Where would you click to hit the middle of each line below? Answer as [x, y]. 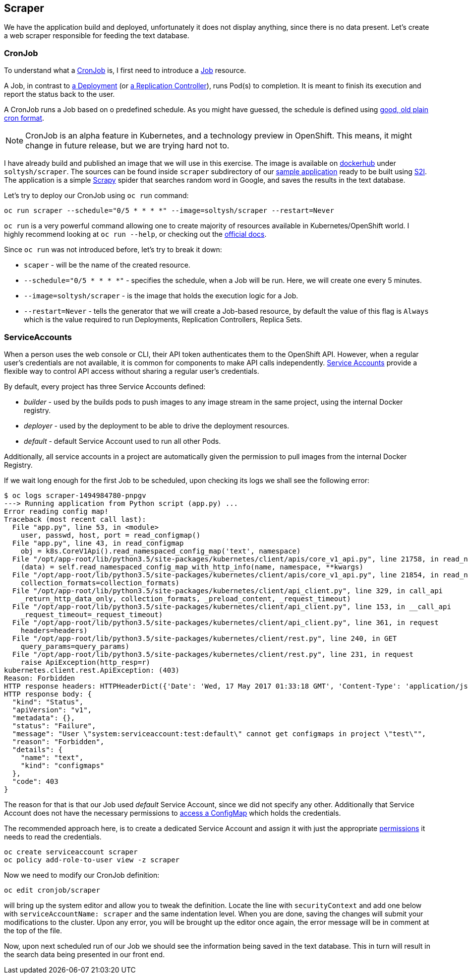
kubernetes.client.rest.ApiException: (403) [92, 670]
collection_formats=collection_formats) [100, 583]
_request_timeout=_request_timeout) [92, 614]
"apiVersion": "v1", [52, 710]
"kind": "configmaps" [62, 765]
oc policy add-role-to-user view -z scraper [92, 860]
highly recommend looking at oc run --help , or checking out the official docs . [135, 234]
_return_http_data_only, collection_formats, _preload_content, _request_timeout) [186, 598]
